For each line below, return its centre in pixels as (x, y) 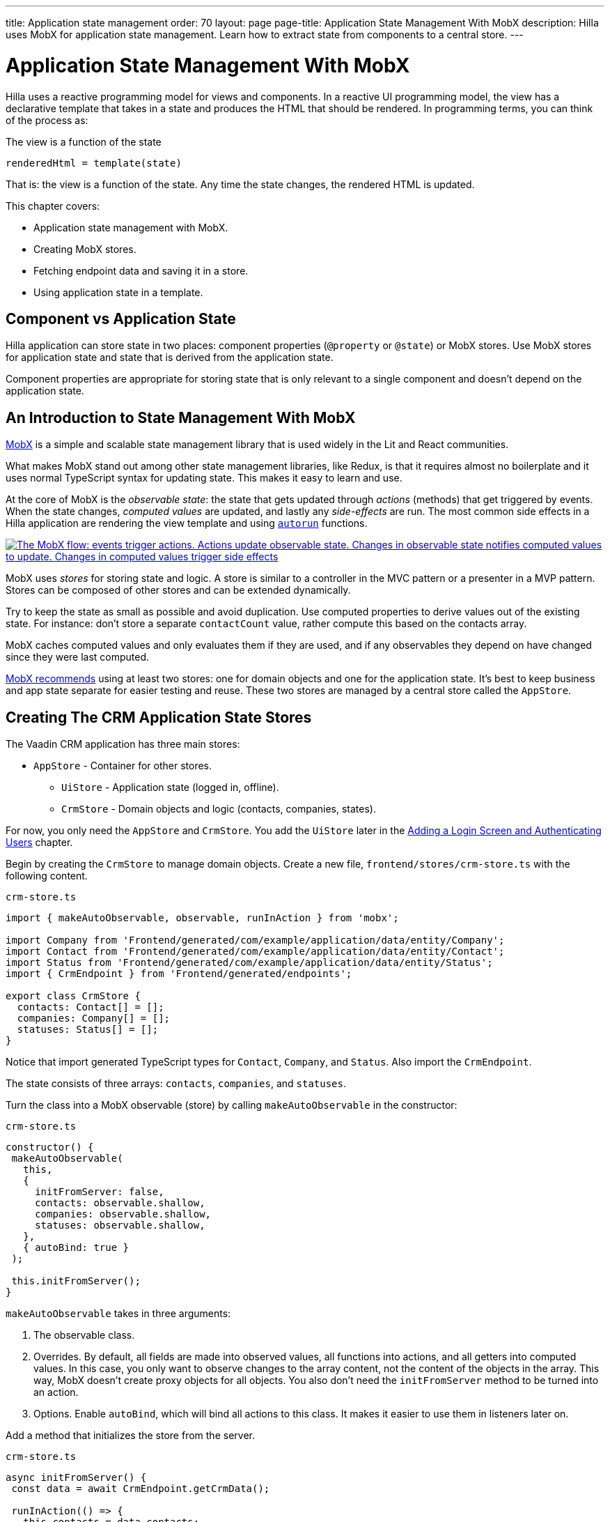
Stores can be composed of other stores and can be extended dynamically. (178, 590)
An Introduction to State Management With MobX (181, 417)
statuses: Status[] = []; (88, 1030)
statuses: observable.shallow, (120, 1225)
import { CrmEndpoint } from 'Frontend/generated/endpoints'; (179, 974)
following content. (47, 876)
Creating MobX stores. (85, 249)
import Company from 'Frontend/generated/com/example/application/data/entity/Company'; (255, 940)
